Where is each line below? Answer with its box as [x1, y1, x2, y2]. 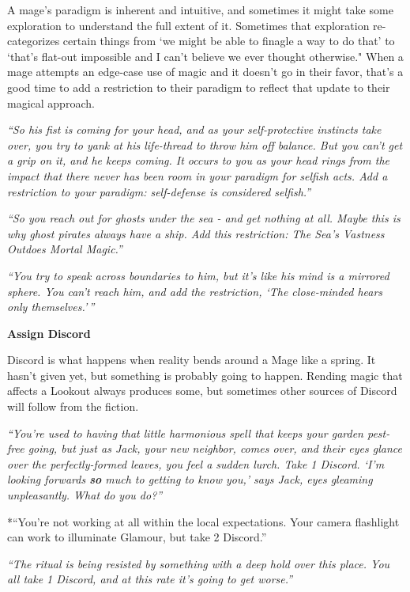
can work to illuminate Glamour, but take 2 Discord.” [7, 529, 267, 545]
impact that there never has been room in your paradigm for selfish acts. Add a [7, 167, 388, 184]
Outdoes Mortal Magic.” [7, 241, 122, 257]
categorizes [7, 32, 60, 49]
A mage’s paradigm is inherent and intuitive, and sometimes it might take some [7, 2, 393, 17]
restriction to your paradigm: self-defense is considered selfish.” [7, 183, 311, 199]
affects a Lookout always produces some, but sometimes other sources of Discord [7, 382, 397, 399]
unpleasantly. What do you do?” [7, 487, 163, 503]
